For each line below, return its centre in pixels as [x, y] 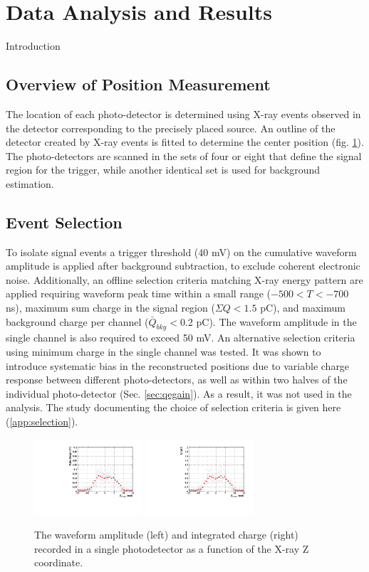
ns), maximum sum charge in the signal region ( [110, 308]
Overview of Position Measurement [138, 84]
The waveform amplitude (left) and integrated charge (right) [166, 535]
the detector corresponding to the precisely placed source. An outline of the [171, 128]
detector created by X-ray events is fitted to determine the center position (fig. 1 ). [185, 142]
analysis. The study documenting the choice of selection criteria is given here [173, 407]
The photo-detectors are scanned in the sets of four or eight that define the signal [184, 155]
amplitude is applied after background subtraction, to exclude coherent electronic [183, 266]
